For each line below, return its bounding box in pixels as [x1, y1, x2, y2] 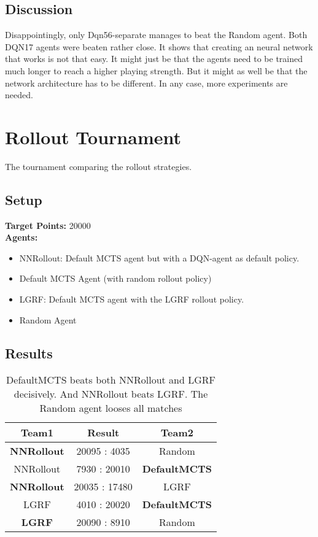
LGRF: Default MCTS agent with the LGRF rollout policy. [19, 293, 244, 306]
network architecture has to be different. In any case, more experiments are [5, 76, 288, 89]
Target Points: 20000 [5, 218, 91, 231]
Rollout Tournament [5, 124, 181, 149]
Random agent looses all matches [39, 401, 182, 415]
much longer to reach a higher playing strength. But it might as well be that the [5, 64, 308, 77]
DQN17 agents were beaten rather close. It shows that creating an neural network [5, 40, 313, 53]
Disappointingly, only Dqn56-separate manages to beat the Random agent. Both [5, 28, 308, 41]
